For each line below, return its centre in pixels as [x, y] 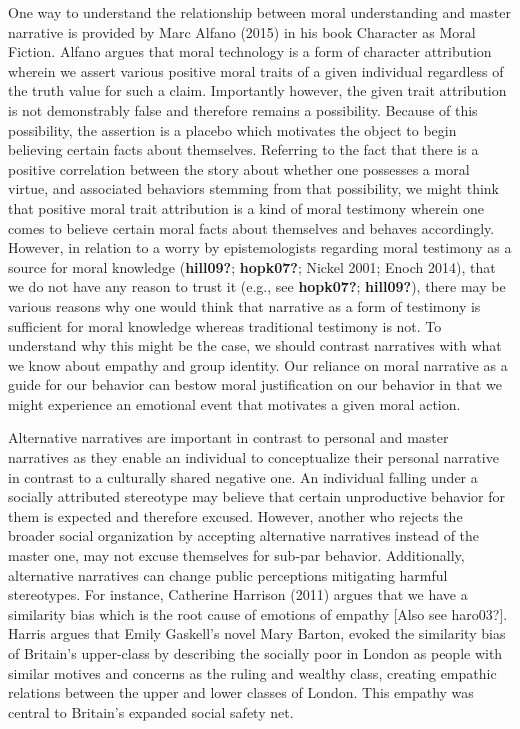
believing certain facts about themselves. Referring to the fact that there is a [243, 149]
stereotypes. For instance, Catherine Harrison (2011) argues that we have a [238, 594]
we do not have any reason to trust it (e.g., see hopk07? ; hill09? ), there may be [257, 286]
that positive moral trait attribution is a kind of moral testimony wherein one [246, 207]
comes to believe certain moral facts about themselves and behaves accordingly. [251, 227]
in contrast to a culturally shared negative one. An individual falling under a [243, 476]
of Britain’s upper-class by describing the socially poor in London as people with [255, 653]
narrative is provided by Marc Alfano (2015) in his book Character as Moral [242, 31]
